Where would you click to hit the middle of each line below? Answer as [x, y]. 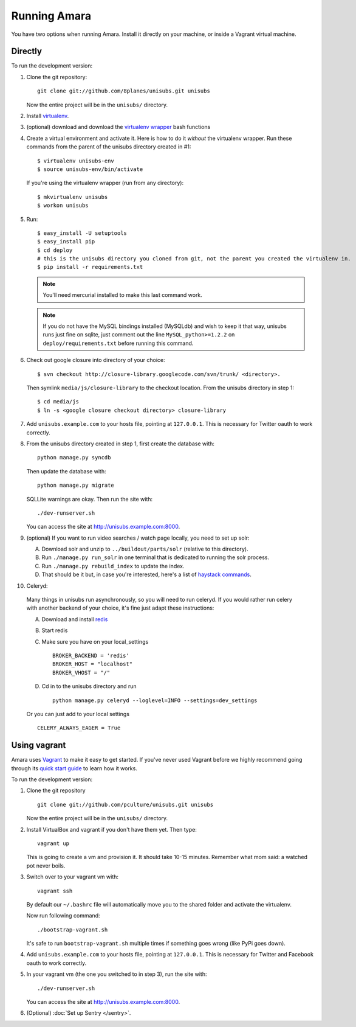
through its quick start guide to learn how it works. [74, 768]
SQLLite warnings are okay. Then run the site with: [90, 499]
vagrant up [53, 843]
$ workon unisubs [63, 206]
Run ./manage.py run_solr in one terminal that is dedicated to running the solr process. [156, 557]
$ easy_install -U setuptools [82, 233]
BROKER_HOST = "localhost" [93, 664]
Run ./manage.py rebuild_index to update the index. [113, 566]
